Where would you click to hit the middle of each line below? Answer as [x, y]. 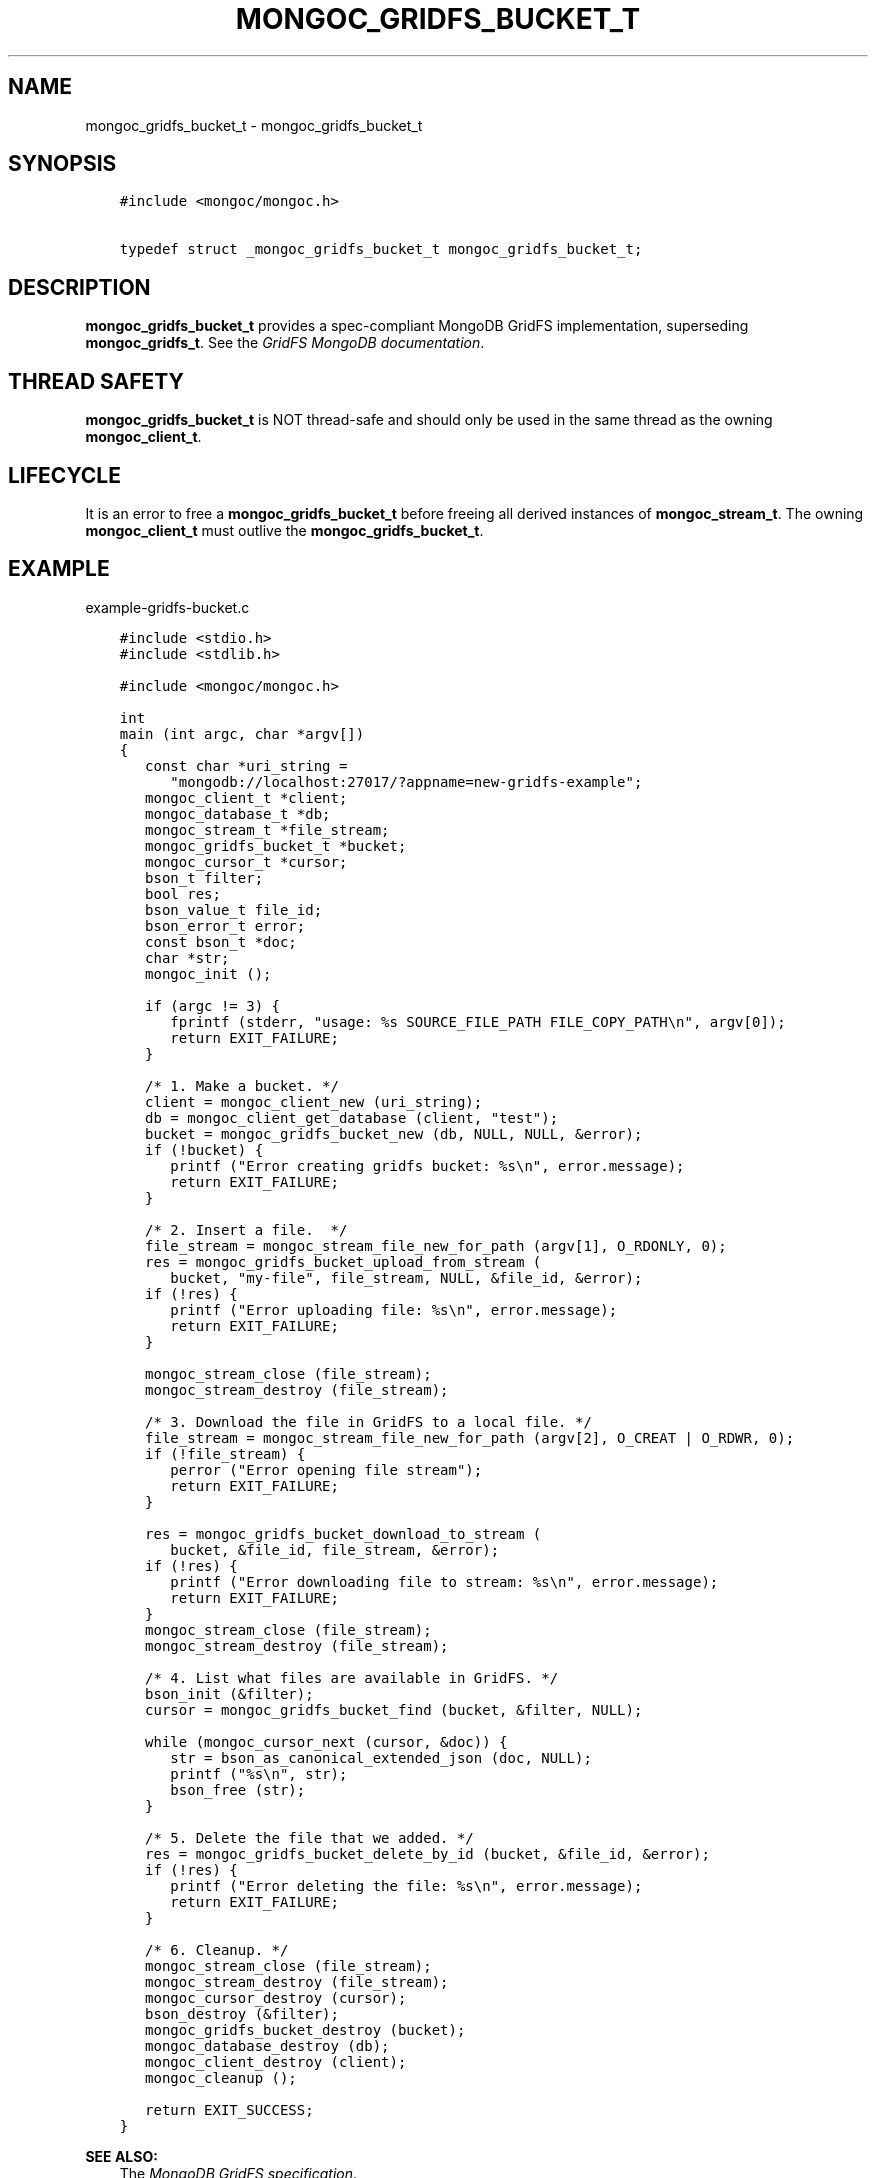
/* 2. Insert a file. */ [246, 1229]
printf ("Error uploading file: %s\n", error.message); [394, 1309]
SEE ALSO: [121, 2156]
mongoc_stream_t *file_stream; [267, 829]
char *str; [187, 957]
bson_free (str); [238, 1789]
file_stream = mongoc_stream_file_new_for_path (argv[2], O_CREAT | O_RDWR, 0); [470, 1437]
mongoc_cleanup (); [221, 2077]
